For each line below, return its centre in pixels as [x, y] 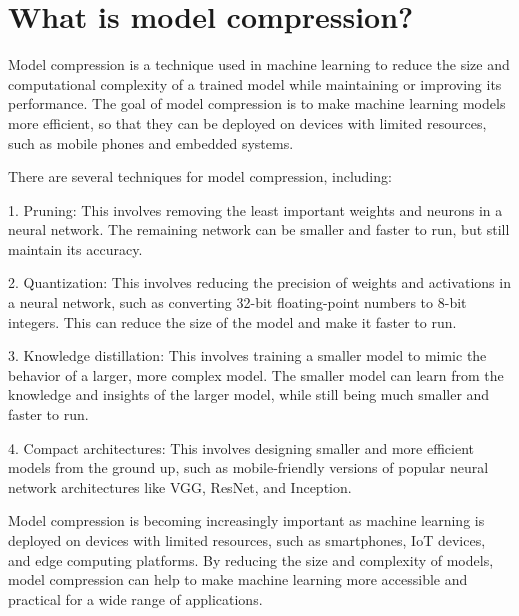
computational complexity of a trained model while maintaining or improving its [255, 83]
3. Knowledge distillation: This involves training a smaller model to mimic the [247, 355]
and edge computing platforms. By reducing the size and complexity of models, [251, 559]
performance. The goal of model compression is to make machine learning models [257, 103]
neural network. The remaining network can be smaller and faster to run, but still [259, 229]
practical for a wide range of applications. [135, 598]
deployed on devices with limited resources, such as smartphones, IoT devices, [247, 540]
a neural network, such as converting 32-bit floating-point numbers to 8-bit [237, 302]
